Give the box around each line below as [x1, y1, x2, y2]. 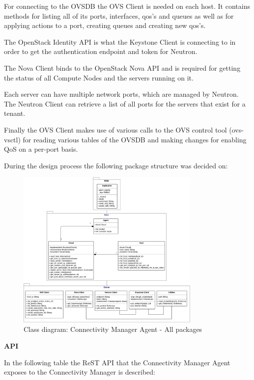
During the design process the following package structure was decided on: [4, 160, 228, 170]
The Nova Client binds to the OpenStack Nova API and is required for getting [4, 62, 241, 73]
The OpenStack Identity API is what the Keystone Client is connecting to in [4, 36, 236, 47]
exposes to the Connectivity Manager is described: [4, 367, 155, 377]
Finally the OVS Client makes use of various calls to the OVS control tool [4, 124, 227, 135]
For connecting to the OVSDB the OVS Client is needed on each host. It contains [4, 1, 250, 11]
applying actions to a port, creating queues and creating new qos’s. [4, 20, 206, 30]
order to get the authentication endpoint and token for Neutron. [4, 46, 198, 56]
